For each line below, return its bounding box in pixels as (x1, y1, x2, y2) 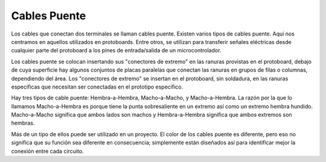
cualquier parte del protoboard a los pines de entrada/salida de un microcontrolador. (11, 47, 222, 54)
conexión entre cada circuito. (11, 148, 84, 155)
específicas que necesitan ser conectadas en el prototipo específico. (11, 83, 184, 90)
